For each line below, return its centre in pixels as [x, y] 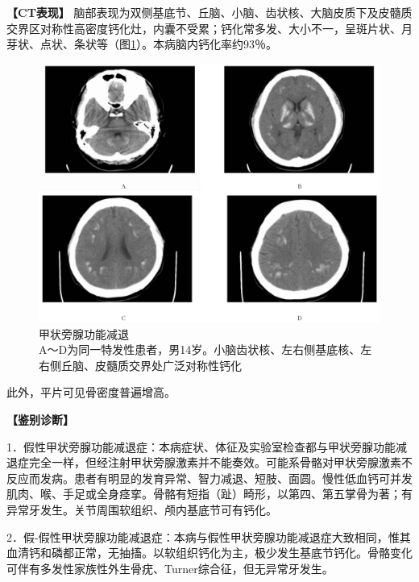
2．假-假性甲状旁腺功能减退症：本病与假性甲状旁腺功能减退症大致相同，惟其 [209, 536]
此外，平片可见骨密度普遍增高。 [91, 392]
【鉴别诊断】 [40, 420]
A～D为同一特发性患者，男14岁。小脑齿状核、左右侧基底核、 [200, 349]
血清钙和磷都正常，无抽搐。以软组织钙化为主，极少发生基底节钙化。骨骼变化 [209, 553]
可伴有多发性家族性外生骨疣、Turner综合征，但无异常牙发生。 [170, 568]
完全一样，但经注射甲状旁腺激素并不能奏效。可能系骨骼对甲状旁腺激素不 [220, 462]
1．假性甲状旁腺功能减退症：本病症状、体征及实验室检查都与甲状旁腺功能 [201, 446]
